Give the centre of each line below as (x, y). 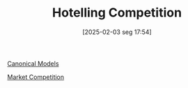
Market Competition (36, 77)
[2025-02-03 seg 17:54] (117, 32)
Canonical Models (33, 63)
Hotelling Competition (117, 13)
